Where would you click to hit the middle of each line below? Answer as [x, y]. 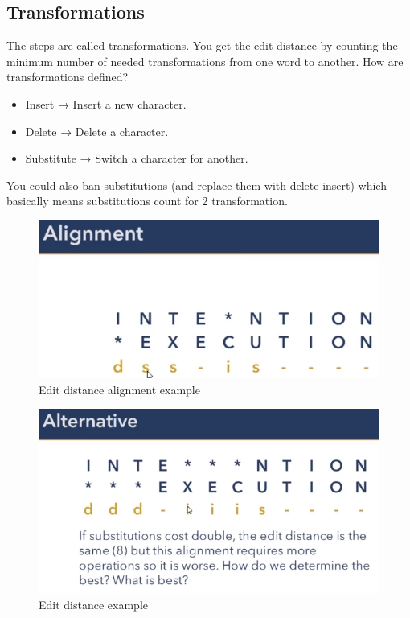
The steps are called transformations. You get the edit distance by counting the [202, 45]
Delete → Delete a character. [97, 131]
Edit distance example [93, 604]
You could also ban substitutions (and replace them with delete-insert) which [197, 185]
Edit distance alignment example [119, 389]
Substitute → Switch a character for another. [137, 158]
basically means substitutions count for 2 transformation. [147, 201]
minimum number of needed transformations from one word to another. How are [205, 61]
